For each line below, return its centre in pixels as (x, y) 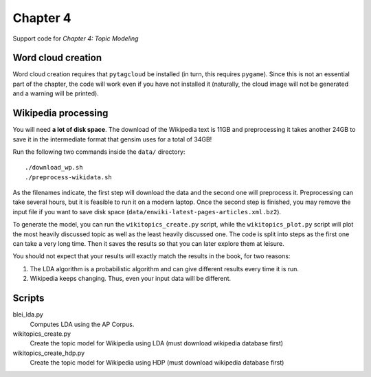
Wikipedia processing (60, 113)
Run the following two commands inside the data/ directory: (99, 152)
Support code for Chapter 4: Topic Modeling (76, 38)
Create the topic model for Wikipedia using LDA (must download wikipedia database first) (157, 343)
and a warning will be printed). (56, 93)
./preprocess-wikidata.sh (69, 177)
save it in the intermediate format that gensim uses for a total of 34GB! (112, 139)
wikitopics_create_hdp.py (49, 353)
